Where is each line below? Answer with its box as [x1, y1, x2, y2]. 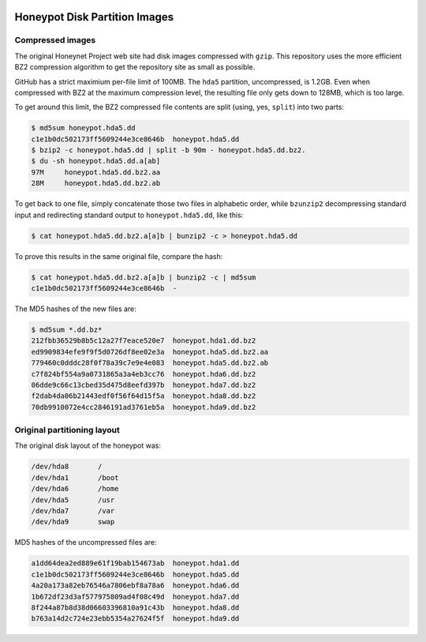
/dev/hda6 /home [31, 484, 119, 494]
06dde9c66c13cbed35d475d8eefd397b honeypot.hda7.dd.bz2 [31, 380, 256, 389]
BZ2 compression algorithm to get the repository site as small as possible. [14, 62, 256, 72]
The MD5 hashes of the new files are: [14, 304, 137, 313]
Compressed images [14, 35, 96, 46]
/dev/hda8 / [31, 462, 103, 471]
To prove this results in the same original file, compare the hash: [14, 251, 223, 261]
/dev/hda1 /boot [31, 473, 119, 482]
